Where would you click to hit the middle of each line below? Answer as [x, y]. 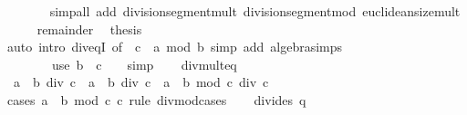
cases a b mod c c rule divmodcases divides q [156, 99]
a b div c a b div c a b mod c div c [141, 82]
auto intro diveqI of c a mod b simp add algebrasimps [175, 47]
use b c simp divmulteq [144, 64]
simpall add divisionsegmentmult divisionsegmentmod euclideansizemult [255, 11]
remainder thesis [89, 29]
